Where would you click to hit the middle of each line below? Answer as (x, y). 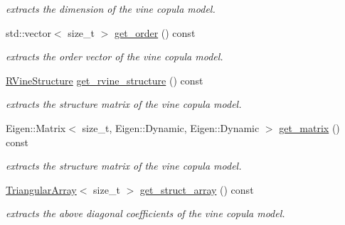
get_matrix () (309, 127)
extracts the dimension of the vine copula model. (111, 9)
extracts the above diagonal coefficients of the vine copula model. (145, 213)
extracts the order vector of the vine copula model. (115, 56)
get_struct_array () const (197, 189)
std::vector (28, 32)
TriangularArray (41, 189)
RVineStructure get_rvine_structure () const (105, 80)
